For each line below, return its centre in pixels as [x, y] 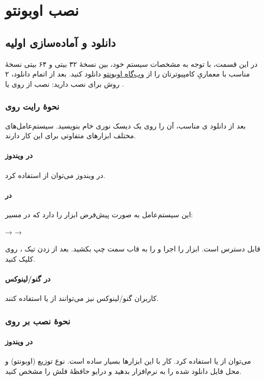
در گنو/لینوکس [28, 278]
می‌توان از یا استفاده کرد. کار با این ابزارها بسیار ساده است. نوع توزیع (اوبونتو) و [128, 361]
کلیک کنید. [20, 258]
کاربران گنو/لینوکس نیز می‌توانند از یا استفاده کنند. [82, 298]
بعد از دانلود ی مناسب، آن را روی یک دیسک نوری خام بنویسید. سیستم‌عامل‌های [126, 125]
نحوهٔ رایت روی [32, 106]
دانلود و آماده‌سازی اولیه [60, 42]
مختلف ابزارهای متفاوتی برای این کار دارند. [71, 135]
